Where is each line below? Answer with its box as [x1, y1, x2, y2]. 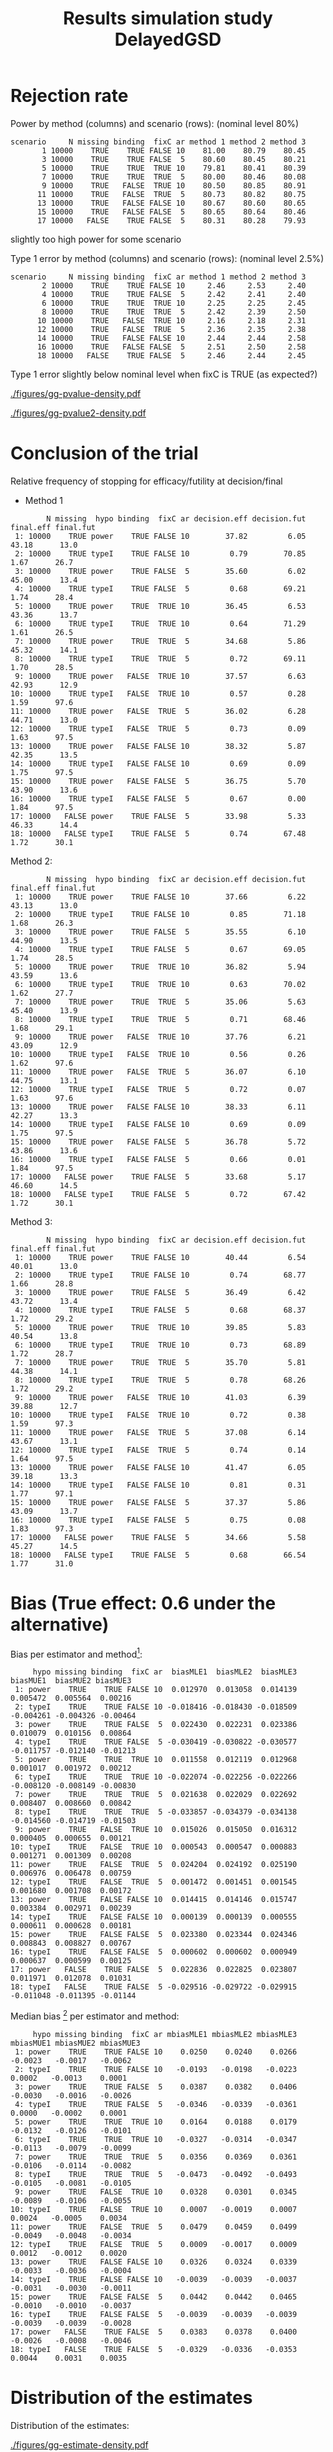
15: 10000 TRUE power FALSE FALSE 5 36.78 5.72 [10, 1137, 307, 1147]
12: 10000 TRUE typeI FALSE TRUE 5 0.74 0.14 [10, 1445, 307, 1455]
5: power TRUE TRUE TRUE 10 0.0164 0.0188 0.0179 [14, 2117, 298, 2127]
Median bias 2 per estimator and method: [10, 2008, 180, 2022]
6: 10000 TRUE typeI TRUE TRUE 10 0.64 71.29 [14, 618, 307, 629]
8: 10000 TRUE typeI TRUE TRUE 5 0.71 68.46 [14, 1014, 307, 1024]
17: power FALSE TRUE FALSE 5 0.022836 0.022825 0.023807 [10, 1965, 298, 1975]
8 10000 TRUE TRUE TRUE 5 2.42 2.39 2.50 [41, 307, 307, 317]
